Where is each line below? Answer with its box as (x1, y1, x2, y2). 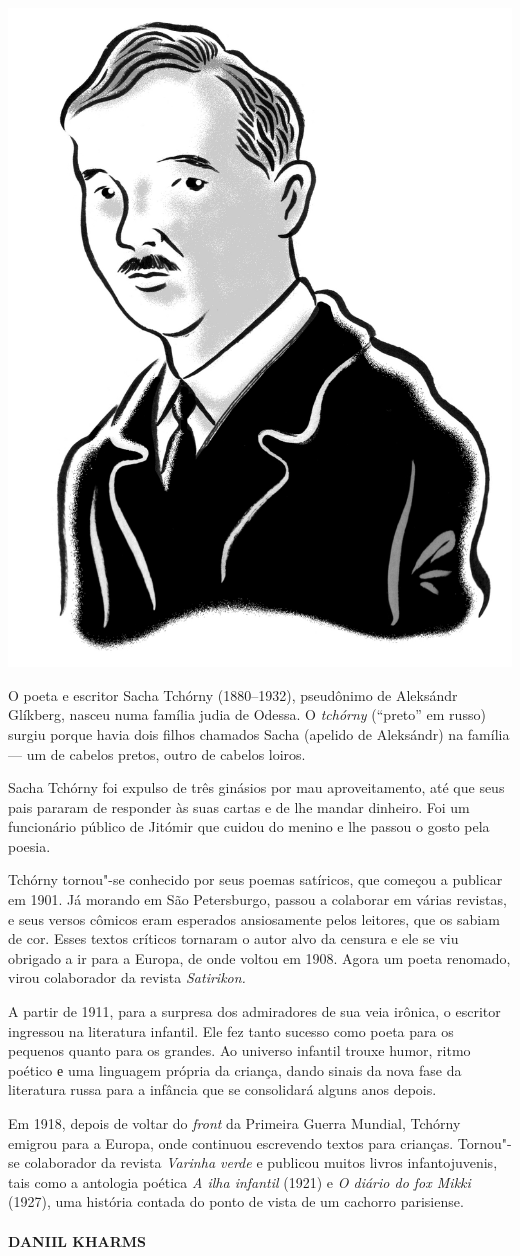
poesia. (8, 835, 51, 856)
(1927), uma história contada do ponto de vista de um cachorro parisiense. (8, 1191, 464, 1212)
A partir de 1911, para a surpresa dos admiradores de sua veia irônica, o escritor (8, 1001, 501, 1022)
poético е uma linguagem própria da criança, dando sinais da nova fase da (8, 1059, 462, 1080)
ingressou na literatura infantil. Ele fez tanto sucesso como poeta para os (8, 1020, 454, 1041)
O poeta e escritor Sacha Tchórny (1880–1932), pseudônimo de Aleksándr (8, 684, 458, 705)
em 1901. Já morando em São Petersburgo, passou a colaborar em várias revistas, (8, 889, 507, 910)
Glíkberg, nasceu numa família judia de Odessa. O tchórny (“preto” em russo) (8, 704, 486, 725)
